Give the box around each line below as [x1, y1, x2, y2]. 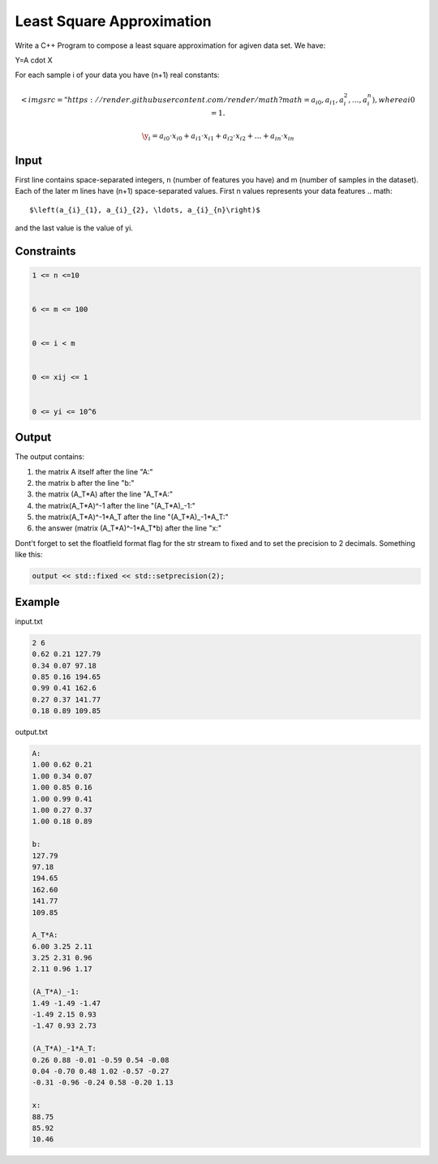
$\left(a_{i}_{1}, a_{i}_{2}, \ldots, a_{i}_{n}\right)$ [29, 205, 261, 214]
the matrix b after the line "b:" [35, 478, 135, 488]
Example [15, 595, 60, 608]
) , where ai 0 [371, 95, 415, 105]
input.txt [15, 616, 44, 626]
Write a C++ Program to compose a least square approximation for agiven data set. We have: [15, 41, 326, 50]
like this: [15, 550, 43, 560]
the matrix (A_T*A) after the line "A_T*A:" [35, 489, 174, 499]
